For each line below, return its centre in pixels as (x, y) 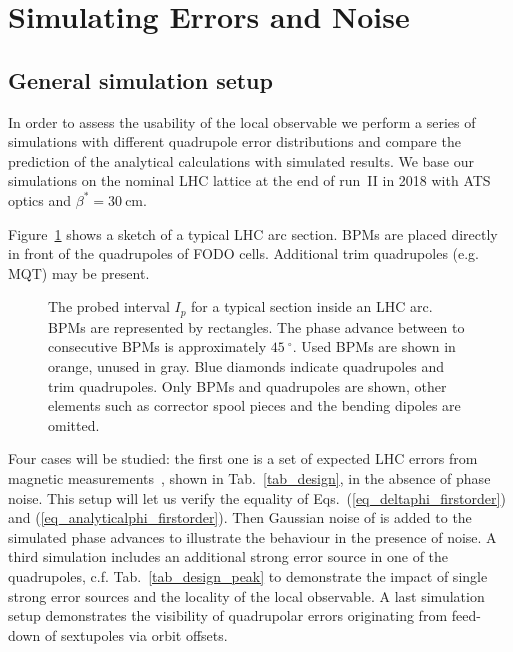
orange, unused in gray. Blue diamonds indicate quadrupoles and (246, 365)
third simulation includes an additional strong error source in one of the (228, 556)
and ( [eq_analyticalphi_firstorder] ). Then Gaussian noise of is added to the (240, 517)
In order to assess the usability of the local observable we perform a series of (242, 121)
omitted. (74, 424)
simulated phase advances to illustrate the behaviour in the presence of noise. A (252, 536)
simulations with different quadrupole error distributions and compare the (234, 141)
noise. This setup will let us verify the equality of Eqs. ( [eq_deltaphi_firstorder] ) (257, 497)
